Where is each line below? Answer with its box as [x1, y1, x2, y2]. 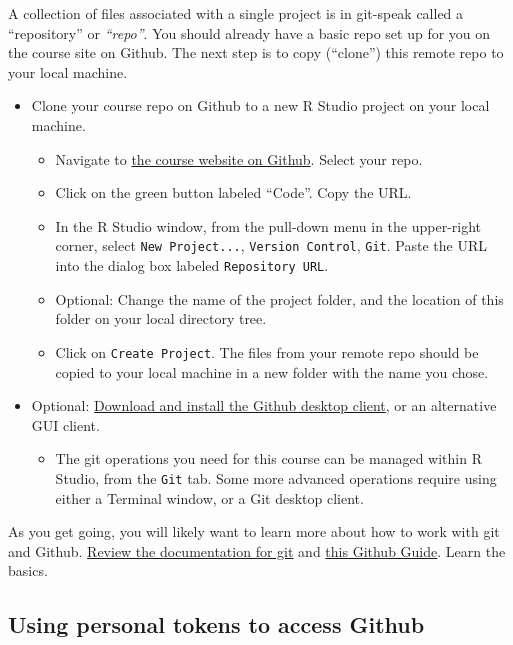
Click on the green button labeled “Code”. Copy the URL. [55, 182, 412, 203]
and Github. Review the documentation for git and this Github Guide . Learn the [8, 540, 506, 561]
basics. [8, 560, 48, 581]
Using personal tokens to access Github [8, 609, 425, 640]
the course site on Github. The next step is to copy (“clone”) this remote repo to [8, 42, 504, 63]
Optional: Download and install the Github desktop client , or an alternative [31, 395, 497, 416]
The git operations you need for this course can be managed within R [55, 448, 482, 469]
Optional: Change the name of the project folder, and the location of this [55, 288, 504, 309]
